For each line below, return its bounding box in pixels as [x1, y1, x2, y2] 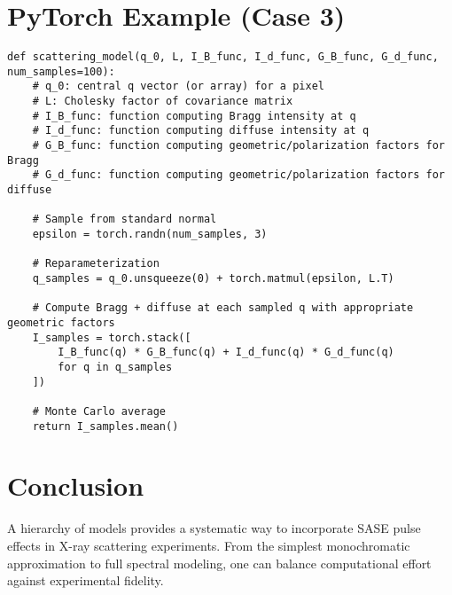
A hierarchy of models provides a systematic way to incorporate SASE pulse [7, 519, 421, 537]
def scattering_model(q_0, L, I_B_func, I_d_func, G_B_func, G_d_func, [7, 51, 439, 64]
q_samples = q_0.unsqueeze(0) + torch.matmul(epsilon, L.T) [32, 271, 394, 285]
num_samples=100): [7, 65, 115, 78]
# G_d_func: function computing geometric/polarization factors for [32, 168, 445, 182]
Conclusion [7, 467, 144, 504]
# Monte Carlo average [32, 404, 166, 418]
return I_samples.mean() [32, 419, 179, 433]
